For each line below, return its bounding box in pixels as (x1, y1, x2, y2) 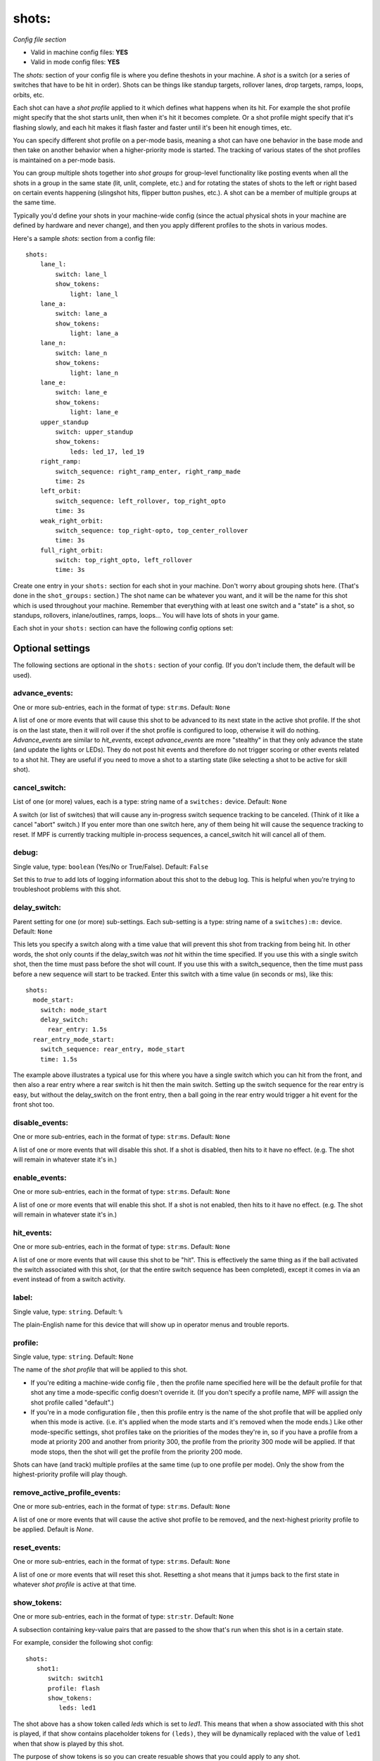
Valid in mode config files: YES (30, 58, 120, 66)
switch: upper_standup (55, 428, 134, 436)
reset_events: (13, 1543, 61, 1552)
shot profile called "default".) (30, 1398, 114, 1407)
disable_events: (13, 1117, 69, 1127)
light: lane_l (70, 290, 119, 298)
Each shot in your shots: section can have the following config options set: (13, 624, 234, 633)
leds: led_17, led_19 (70, 447, 144, 456)
